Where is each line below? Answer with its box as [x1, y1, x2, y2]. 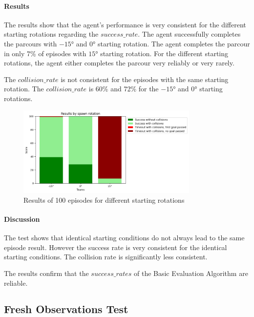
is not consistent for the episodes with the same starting [61, 74, 229, 84]
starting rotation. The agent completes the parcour [97, 38, 250, 48]
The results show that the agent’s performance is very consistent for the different [4, 19, 246, 29]
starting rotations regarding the [4, 29, 99, 39]
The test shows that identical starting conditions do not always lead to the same [4, 232, 245, 243]
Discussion [4, 213, 40, 224]
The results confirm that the [4, 268, 89, 278]
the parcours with [4, 38, 57, 48]
